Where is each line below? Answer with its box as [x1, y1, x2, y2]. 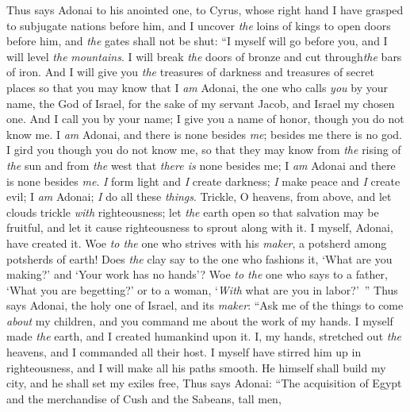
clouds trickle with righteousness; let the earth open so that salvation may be [6, 203, 379, 220]
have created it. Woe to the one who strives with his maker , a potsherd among [6, 234, 387, 251]
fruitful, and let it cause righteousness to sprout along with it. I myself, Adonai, [6, 219, 393, 236]
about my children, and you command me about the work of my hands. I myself [6, 312, 393, 329]
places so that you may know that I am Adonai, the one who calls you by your [6, 79, 388, 95]
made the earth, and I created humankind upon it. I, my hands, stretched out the [6, 328, 402, 345]
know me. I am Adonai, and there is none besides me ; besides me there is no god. [6, 125, 403, 142]
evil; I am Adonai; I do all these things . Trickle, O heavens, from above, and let [6, 188, 392, 205]
